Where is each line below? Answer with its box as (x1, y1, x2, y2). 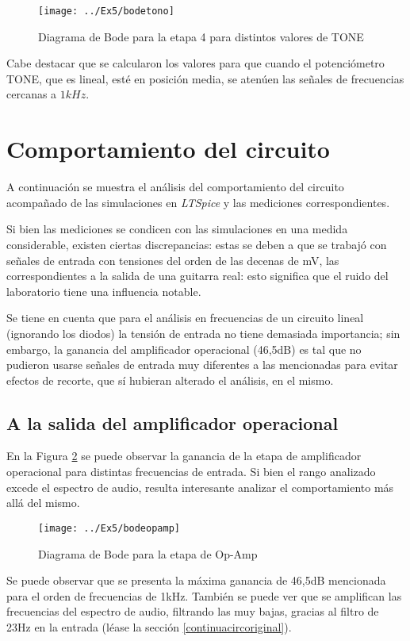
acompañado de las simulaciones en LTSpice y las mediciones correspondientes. (6, 194, 390, 210)
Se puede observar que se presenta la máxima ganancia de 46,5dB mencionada (6, 572, 386, 589)
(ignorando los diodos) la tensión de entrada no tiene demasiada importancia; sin (6, 324, 400, 341)
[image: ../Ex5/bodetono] (38, 6, 174, 17)
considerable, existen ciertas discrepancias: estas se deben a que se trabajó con (6, 236, 387, 252)
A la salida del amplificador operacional (6, 410, 339, 435)
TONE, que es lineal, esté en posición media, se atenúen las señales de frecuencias (6, 70, 404, 86)
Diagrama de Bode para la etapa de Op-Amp (38, 545, 258, 562)
